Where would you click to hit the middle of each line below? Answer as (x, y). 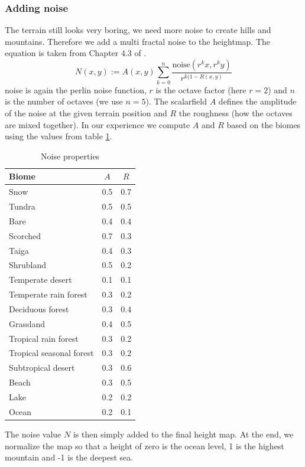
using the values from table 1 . (59, 136)
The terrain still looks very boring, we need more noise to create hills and (138, 30)
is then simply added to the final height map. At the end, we (183, 434)
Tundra (22, 206)
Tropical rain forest (44, 338)
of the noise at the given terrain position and (86, 112)
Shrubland (28, 265)
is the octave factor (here (201, 89)
